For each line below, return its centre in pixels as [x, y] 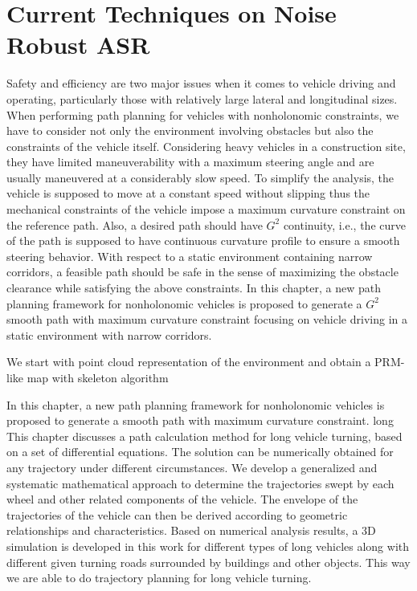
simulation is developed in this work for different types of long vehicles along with [208, 546]
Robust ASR [78, 45]
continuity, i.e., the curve [344, 224]
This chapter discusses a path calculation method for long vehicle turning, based [204, 436]
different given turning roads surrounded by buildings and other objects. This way [208, 562]
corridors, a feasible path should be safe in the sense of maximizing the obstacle [202, 272]
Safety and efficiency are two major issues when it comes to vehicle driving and [201, 83]
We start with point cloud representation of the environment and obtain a [189, 362]
